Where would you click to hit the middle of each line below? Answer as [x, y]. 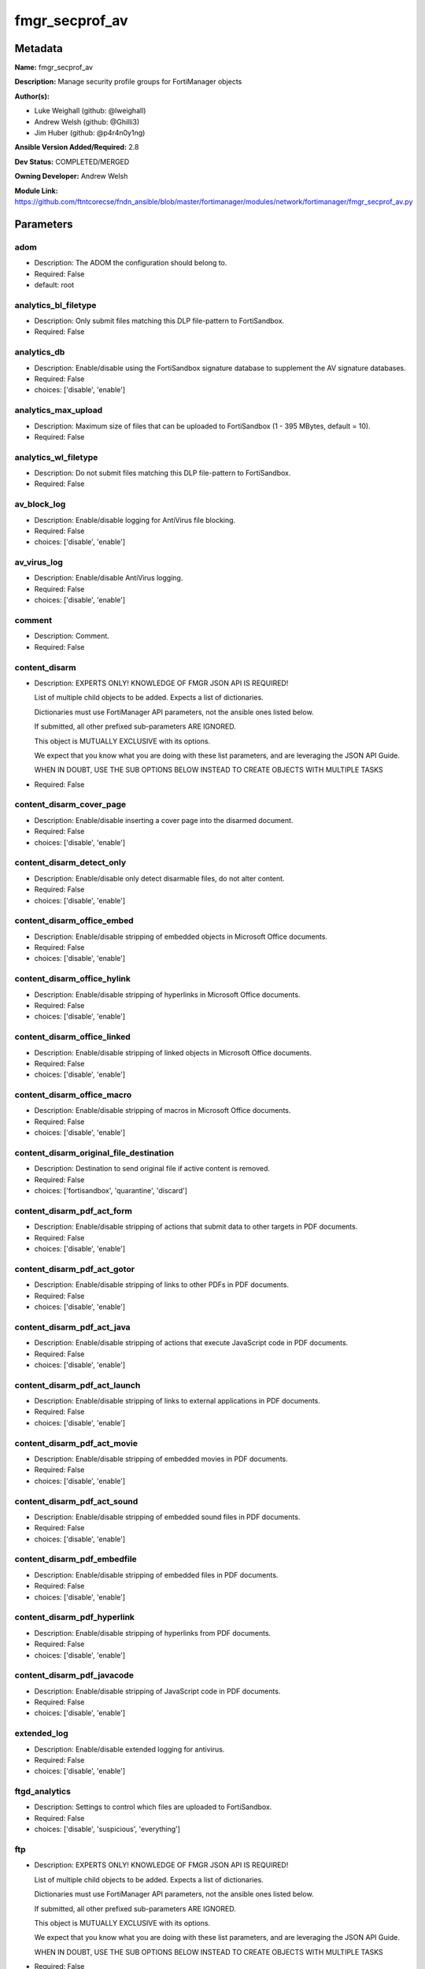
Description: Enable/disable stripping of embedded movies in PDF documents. [161, 1459]
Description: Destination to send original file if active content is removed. [152, 1169]
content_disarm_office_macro [73, 1095]
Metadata [39, 48]
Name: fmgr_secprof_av [54, 68]
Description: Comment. [72, 636]
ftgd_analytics [42, 1792]
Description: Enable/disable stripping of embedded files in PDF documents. [156, 1574]
